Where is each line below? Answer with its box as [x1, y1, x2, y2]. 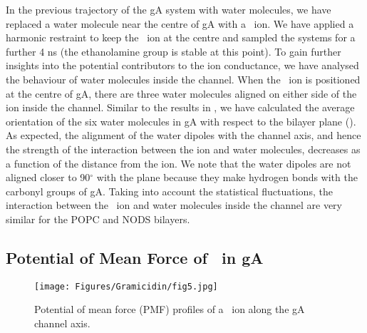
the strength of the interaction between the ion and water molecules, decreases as [6, 141, 361, 156]
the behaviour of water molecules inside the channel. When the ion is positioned [6, 71, 361, 86]
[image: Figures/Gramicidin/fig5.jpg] [34, 281, 218, 292]
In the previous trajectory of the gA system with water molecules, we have [6, 2, 331, 16]
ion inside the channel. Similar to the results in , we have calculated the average [6, 100, 355, 115]
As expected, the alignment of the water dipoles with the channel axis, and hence [6, 128, 361, 143]
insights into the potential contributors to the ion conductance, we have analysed [6, 58, 359, 73]
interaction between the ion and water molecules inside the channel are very [6, 198, 342, 212]
